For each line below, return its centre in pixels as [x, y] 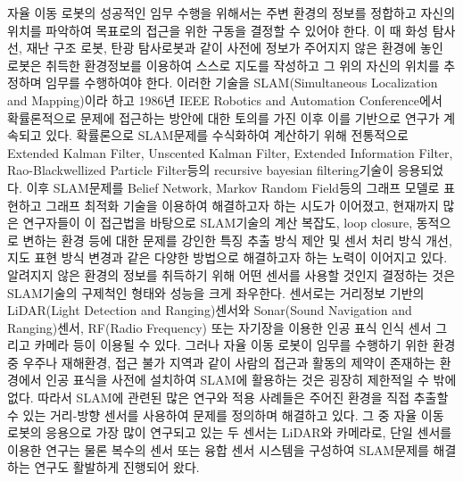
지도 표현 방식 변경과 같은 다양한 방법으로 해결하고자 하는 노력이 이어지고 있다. [227, 257]
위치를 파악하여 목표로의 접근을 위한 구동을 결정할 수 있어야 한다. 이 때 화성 [218, 30]
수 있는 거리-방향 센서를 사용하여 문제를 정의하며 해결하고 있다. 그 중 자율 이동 [226, 415]
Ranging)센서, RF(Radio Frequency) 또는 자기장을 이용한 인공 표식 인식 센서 [219, 327]
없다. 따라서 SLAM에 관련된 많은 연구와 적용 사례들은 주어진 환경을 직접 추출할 [228, 398]
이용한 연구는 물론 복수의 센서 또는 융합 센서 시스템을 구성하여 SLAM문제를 [218, 449]
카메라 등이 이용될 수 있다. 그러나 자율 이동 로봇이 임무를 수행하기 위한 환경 [245, 345]
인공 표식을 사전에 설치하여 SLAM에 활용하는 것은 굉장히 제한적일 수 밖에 [251, 380]
